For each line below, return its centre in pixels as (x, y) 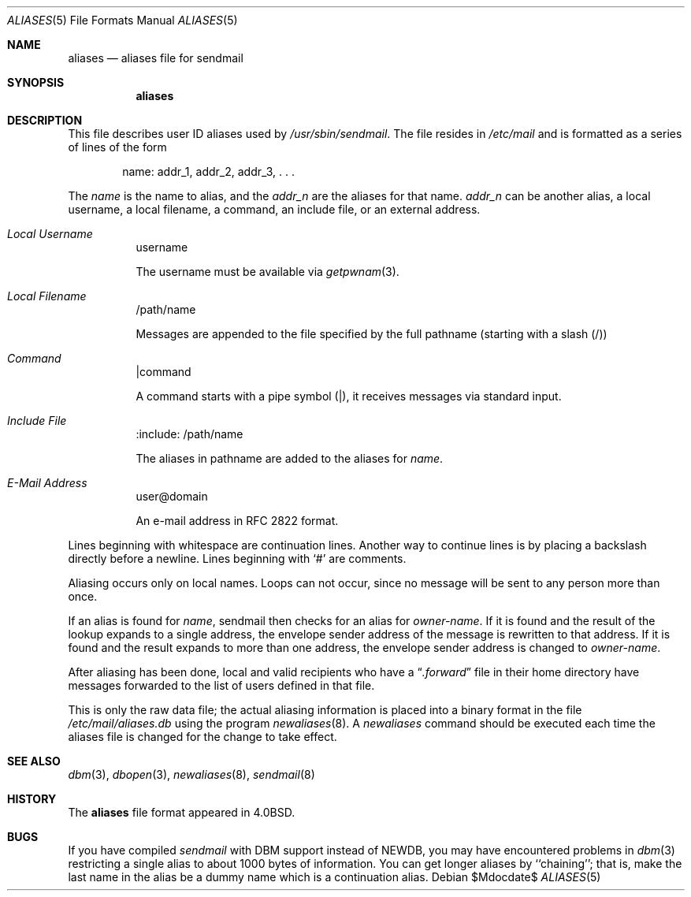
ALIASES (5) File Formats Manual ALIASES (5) (123, 20)
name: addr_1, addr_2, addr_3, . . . (209, 171)
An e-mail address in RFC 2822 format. (237, 521)
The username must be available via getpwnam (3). (267, 272)
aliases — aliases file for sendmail (156, 58)
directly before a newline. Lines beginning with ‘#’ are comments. (237, 558)
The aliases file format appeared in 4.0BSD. (182, 812)
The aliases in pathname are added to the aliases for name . (290, 458)
